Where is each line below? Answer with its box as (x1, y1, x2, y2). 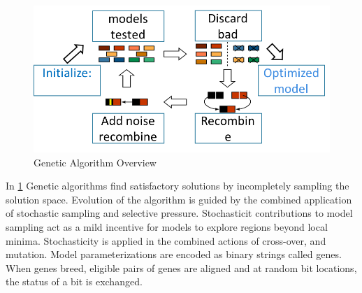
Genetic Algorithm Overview (34, 155, 157, 169)
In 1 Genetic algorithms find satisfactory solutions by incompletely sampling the (6, 178, 349, 193)
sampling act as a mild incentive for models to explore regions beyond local (6, 219, 328, 234)
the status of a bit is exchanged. (6, 274, 143, 289)
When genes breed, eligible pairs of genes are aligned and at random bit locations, (6, 260, 357, 275)
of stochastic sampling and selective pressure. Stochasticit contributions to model (6, 206, 353, 220)
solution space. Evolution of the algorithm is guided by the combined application (6, 192, 352, 206)
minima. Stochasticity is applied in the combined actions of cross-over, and (6, 233, 326, 248)
